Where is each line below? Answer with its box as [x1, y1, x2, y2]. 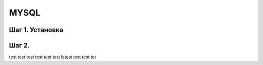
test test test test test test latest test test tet [9, 54, 96, 60]
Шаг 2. [9, 41, 30, 49]
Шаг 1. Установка [9, 26, 63, 34]
